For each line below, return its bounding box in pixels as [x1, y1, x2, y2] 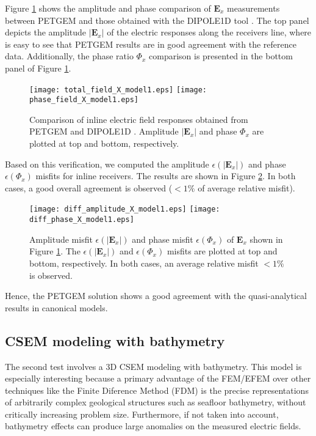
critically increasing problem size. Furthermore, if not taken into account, [5, 407, 279, 420]
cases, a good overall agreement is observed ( [5, 181, 173, 194]
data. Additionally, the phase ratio [5, 50, 134, 62]
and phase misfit [132, 232, 193, 245]
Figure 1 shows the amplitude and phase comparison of [5, 2, 211, 14]
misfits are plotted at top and [167, 245, 278, 257]
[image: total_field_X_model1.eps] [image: [29, 85, 207, 94]
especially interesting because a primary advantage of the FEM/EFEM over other [5, 372, 311, 385]
